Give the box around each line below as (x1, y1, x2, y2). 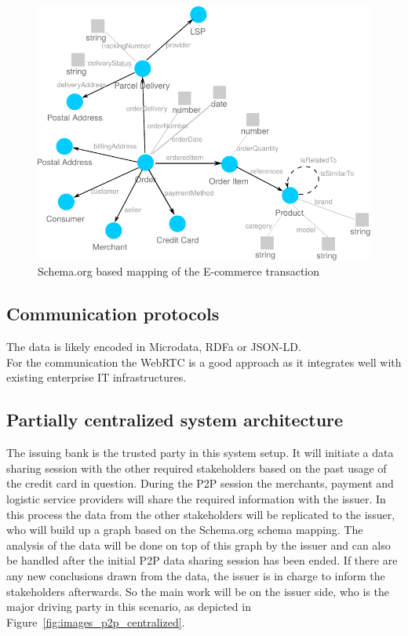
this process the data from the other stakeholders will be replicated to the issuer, (6, 506, 395, 522)
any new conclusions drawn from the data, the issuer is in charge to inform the (6, 567, 385, 583)
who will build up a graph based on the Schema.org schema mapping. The (6, 521, 363, 538)
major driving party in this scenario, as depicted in (6, 598, 251, 615)
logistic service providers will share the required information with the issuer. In (6, 490, 386, 506)
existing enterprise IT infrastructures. (6, 369, 187, 386)
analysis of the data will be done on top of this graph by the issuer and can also (6, 536, 391, 553)
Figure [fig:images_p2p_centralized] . (6, 613, 185, 630)
